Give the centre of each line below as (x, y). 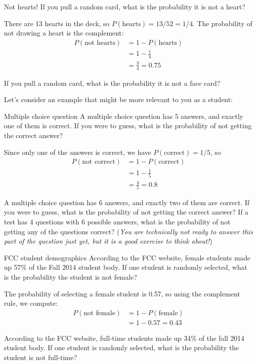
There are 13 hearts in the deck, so (57, 23)
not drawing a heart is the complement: (64, 33)
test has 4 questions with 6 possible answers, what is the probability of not (117, 222)
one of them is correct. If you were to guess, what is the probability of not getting (128, 126)
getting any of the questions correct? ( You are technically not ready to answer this (128, 231)
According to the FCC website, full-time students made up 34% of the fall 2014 (124, 338)
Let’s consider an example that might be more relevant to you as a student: (118, 99)
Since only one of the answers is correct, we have (78, 152)
